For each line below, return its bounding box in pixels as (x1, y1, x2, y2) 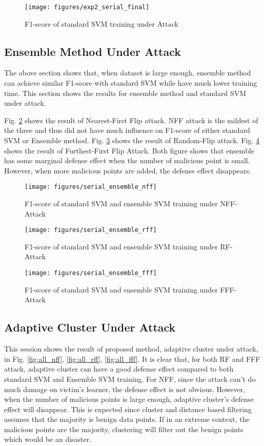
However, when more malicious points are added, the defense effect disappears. (4, 165, 251, 176)
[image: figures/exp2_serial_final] (25, 4, 150, 11)
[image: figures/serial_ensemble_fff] (25, 269, 157, 277)
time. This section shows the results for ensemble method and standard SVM (4, 87, 247, 98)
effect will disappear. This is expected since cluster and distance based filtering (4, 403, 252, 414)
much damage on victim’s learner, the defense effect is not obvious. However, (4, 383, 246, 394)
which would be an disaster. (4, 434, 92, 444)
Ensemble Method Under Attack (4, 43, 181, 59)
